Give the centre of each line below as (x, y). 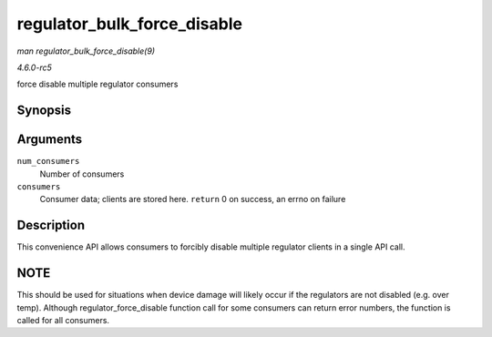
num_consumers (48, 161)
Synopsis (44, 111)
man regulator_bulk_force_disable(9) (86, 51)
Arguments (50, 140)
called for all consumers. (63, 321)
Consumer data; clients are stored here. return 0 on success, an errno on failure (193, 199)
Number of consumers (82, 174)
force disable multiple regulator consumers (97, 84)
